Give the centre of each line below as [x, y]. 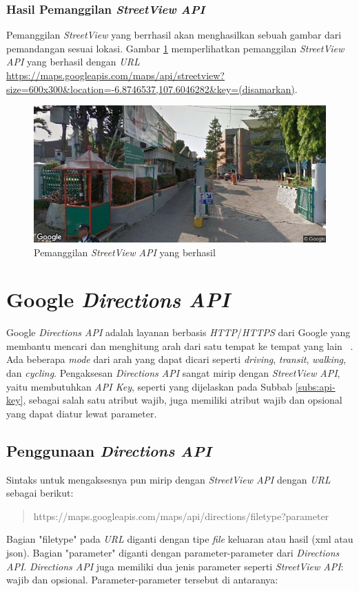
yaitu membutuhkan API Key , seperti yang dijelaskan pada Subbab [150, 386]
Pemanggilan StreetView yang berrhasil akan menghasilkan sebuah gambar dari [174, 35]
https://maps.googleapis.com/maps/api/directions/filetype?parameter [181, 516]
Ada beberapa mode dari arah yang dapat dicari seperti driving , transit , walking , [176, 359]
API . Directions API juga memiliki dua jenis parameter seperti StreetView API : [175, 566]
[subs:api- [315, 386]
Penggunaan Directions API [109, 450]
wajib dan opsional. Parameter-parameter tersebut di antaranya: [142, 580]
